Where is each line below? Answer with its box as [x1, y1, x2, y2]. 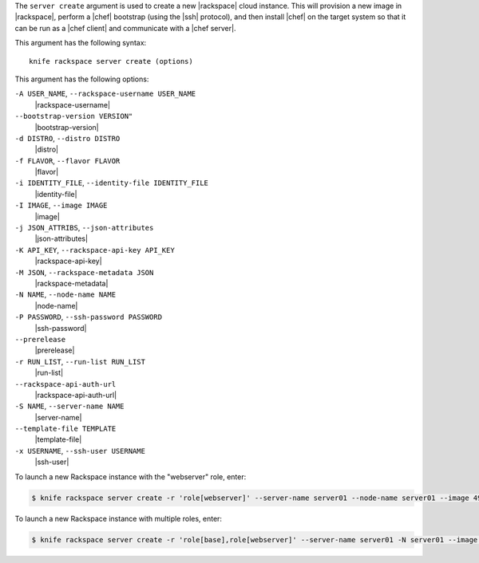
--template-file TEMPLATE [14, 424, 117, 434]
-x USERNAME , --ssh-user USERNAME [14, 446, 145, 455]
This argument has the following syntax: [14, 38, 147, 48]
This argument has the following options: [14, 74, 149, 84]
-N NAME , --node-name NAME [14, 289, 116, 299]
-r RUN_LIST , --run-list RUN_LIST [14, 356, 145, 366]
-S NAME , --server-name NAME [14, 401, 125, 411]
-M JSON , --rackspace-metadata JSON [14, 267, 154, 277]
